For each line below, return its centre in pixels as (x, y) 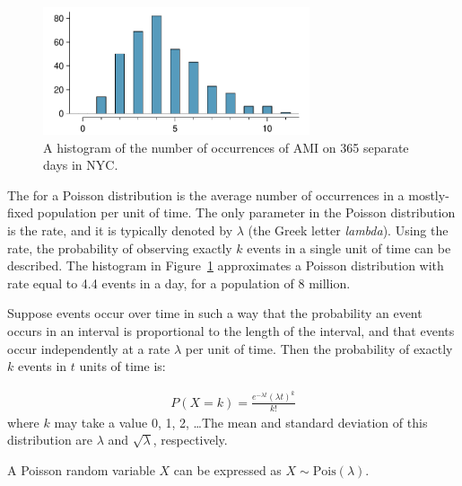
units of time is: (122, 366)
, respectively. (190, 440)
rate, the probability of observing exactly (120, 247)
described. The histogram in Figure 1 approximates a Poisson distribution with (226, 265)
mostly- (429, 194)
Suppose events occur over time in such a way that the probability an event (215, 313)
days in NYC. (81, 165)
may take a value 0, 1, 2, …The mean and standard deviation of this (241, 422)
